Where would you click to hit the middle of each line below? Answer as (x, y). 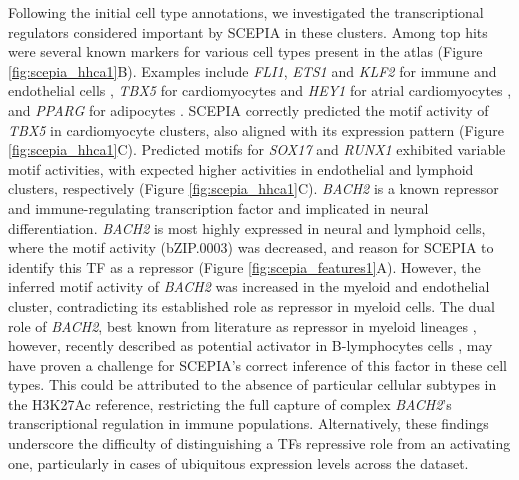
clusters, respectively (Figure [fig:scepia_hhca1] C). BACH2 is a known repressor (253, 188)
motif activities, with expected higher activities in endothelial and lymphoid (241, 168)
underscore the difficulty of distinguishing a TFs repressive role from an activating (259, 443)
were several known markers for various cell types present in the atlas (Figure (245, 51)
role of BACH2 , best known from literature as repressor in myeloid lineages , (242, 325)
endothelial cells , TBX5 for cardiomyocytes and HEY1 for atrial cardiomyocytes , (260, 90)
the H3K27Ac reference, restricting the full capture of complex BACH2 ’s (230, 403)
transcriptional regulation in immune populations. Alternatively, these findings (248, 423)
